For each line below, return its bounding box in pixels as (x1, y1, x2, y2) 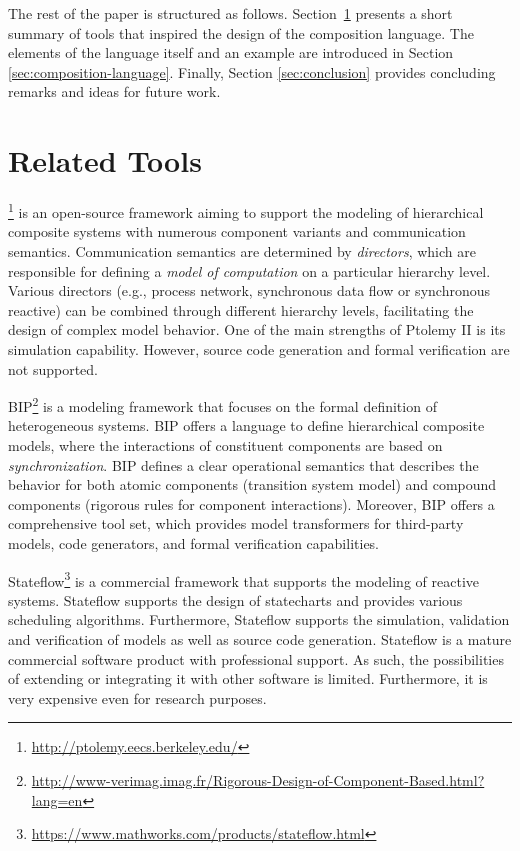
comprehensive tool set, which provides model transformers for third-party (8, 513, 464, 534)
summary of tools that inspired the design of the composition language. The (8, 22, 474, 43)
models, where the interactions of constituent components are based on (8, 434, 443, 455)
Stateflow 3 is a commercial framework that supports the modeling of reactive (8, 567, 479, 591)
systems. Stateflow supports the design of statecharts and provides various (8, 589, 463, 610)
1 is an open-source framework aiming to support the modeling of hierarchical (8, 199, 484, 222)
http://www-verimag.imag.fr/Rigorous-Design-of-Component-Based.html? (31, 769, 485, 790)
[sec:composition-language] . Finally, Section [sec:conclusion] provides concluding (8, 61, 496, 82)
